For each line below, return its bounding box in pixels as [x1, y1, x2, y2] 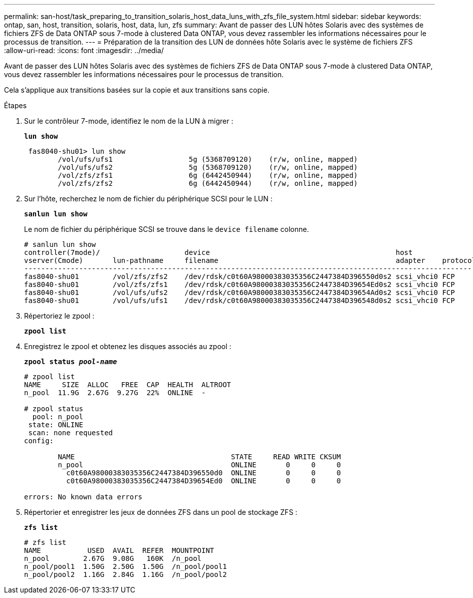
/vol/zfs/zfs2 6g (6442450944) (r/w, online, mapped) [58, 179, 358, 187]
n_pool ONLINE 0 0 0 [58, 461, 341, 469]
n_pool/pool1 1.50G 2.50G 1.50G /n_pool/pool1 [24, 562, 227, 570]
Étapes [4, 101, 27, 110]
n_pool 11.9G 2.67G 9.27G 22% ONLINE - [24, 389, 206, 397]
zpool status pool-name [24, 358, 117, 366]
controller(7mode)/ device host [24, 248, 413, 256]
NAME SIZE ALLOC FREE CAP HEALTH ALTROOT [24, 381, 231, 389]
